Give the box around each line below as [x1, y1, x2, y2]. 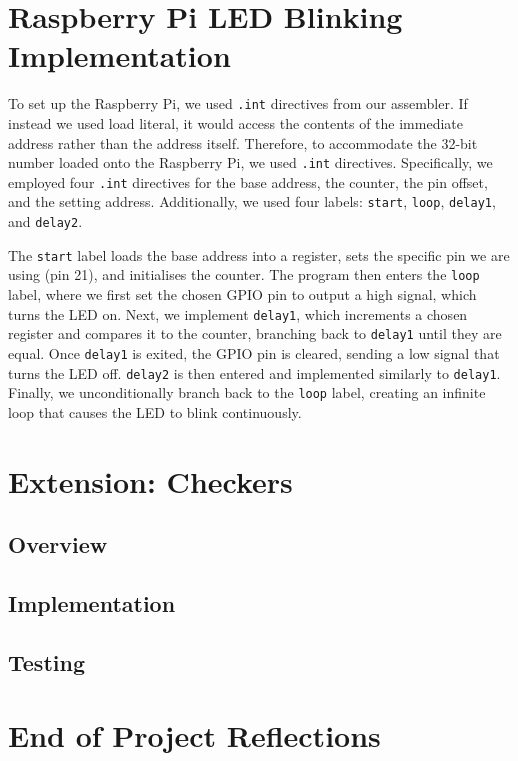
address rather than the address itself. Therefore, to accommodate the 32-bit [8, 132, 478, 153]
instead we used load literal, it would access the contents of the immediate [8, 112, 463, 133]
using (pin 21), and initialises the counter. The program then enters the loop [8, 264, 480, 285]
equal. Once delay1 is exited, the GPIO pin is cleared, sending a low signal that [8, 343, 500, 363]
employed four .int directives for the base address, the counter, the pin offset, [8, 171, 488, 192]
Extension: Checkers [8, 460, 293, 501]
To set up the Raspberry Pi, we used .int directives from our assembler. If [8, 93, 468, 114]
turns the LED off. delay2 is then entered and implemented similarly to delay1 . [8, 362, 501, 383]
